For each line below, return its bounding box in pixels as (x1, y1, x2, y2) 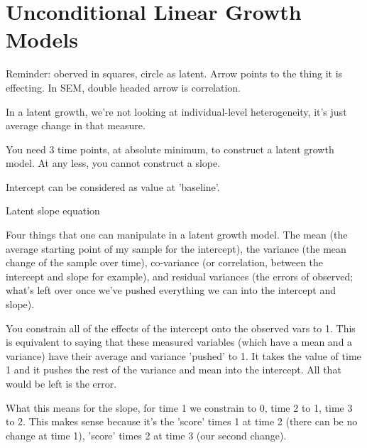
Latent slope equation (6, 203, 100, 218)
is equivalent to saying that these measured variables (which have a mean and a (6, 334, 353, 349)
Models (6, 25, 78, 54)
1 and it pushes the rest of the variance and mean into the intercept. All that (6, 362, 341, 377)
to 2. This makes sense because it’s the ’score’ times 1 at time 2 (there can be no (6, 414, 358, 429)
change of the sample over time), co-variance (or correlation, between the (6, 255, 324, 270)
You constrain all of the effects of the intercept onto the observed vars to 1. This (6, 320, 356, 335)
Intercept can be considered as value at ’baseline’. (6, 179, 220, 194)
